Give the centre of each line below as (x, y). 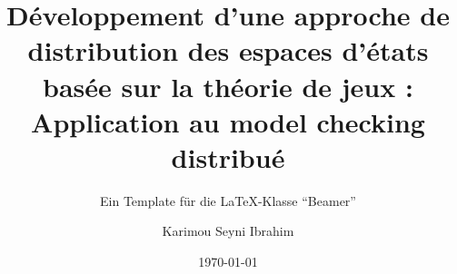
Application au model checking (228, 121)
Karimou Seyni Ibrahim (228, 231)
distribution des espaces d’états (228, 50)
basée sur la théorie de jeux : (228, 86)
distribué (228, 157)
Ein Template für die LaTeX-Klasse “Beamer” (228, 200)
